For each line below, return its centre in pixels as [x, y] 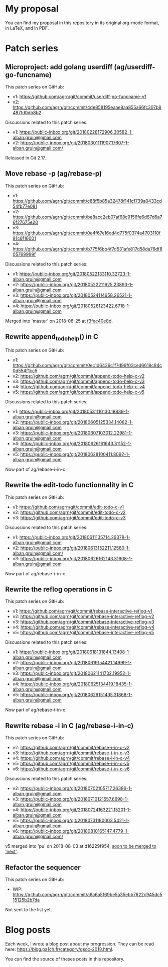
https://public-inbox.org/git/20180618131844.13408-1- [75, 652]
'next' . [12, 852]
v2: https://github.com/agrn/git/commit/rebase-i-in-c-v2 [71, 748]
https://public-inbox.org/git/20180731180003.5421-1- [75, 821]
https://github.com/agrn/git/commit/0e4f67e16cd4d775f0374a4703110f [87, 233]
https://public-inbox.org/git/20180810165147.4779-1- [75, 831]
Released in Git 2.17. [26, 158]
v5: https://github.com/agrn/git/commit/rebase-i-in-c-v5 [71, 764]
